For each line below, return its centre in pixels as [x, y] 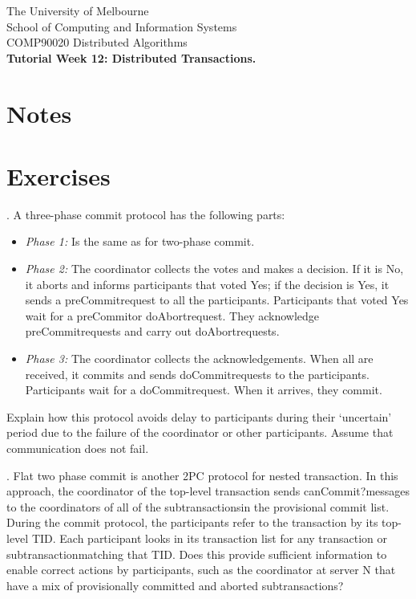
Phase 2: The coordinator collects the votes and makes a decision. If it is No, [214, 269]
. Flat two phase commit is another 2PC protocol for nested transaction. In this [202, 475]
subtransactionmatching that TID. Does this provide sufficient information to [197, 554]
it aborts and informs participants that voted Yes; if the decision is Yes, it [207, 284]
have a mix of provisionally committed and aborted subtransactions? [175, 585]
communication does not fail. [78, 448]
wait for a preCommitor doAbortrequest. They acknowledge [172, 315]
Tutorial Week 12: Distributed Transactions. [131, 57]
